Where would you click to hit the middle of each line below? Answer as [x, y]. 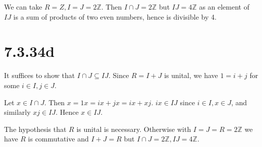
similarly [17, 112]
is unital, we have [191, 75]
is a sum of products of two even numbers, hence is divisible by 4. [115, 16]
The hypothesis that [35, 129]
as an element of [224, 7]
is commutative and [58, 139]
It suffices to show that [40, 75]
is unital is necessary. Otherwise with [134, 129]
